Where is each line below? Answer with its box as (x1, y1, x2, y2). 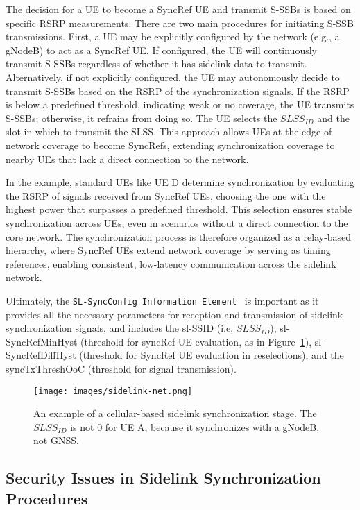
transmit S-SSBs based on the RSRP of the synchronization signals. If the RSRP (6, 83, 350, 98)
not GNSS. (33, 433, 79, 448)
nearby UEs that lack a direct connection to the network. (6, 151, 249, 166)
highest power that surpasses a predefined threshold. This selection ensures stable (6, 202, 352, 216)
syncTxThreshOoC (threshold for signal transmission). (6, 361, 237, 375)
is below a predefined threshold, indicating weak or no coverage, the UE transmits (6, 97, 354, 112)
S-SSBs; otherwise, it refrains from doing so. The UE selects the (6, 110, 277, 125)
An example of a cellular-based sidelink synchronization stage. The (33, 406, 317, 420)
